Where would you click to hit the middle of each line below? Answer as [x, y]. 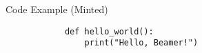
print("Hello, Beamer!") [141, 43]
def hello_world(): [109, 31]
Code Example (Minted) [57, 9]
